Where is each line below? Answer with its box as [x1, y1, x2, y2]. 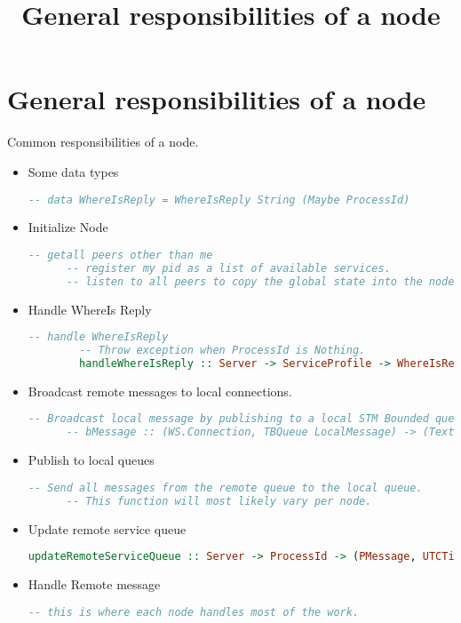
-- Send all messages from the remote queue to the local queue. [28, 481, 423, 494]
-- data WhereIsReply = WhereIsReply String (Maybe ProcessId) [28, 193, 410, 206]
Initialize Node [28, 218, 108, 236]
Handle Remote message [28, 574, 161, 593]
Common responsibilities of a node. [7, 132, 199, 151]
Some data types [28, 162, 119, 180]
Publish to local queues [28, 451, 155, 469]
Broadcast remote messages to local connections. [28, 381, 292, 400]
